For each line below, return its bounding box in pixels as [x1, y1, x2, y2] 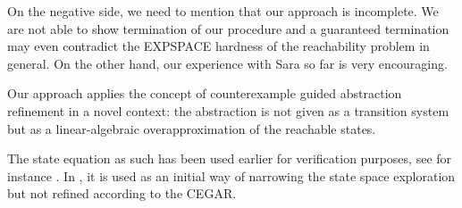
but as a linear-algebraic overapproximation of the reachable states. [7, 119, 376, 137]
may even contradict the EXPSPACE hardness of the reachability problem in [7, 37, 430, 55]
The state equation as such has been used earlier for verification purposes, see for [7, 149, 452, 168]
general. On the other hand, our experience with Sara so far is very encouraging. [7, 54, 448, 72]
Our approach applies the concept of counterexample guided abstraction [7, 84, 402, 103]
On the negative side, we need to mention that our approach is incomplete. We [7, 2, 439, 20]
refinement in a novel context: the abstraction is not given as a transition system [7, 101, 449, 120]
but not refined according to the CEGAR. [7, 184, 237, 203]
